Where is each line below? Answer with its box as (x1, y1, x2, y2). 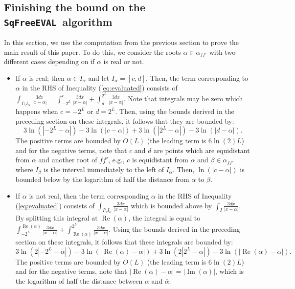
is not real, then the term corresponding (29, 191, 149, 201)
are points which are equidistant (154, 145, 250, 155)
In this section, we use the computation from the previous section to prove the (4, 37, 239, 47)
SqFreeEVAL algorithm (4, 14, 113, 29)
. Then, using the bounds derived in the (115, 106, 234, 116)
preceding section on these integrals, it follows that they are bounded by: (15, 115, 234, 126)
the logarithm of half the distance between (15, 275, 143, 286)
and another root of (38, 155, 97, 165)
